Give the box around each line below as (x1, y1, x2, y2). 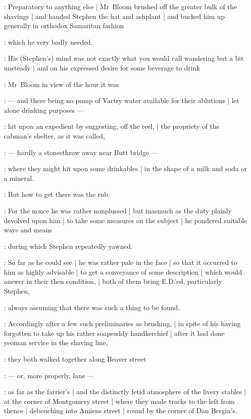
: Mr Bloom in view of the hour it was (4, 79, 119, 89)
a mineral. (4, 173, 34, 183)
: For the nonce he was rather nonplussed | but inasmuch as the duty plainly (4, 205, 232, 215)
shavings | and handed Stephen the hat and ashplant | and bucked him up (4, 11, 225, 21)
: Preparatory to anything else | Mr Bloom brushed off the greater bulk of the (4, 1, 237, 11)
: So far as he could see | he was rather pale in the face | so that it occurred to (4, 257, 237, 267)
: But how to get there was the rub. (4, 189, 110, 199)
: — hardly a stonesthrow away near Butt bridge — (4, 147, 158, 157)
